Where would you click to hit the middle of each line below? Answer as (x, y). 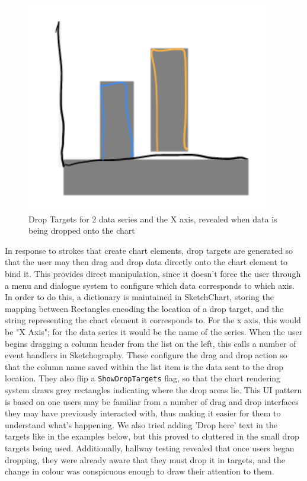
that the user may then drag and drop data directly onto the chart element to (146, 262)
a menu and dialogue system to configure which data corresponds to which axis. (150, 285)
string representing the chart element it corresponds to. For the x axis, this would (153, 320)
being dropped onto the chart (82, 230)
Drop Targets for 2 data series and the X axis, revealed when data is (153, 219)
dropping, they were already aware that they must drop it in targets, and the (145, 459)
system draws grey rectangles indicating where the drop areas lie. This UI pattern (153, 389)
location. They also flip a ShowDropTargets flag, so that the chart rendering (143, 378)
